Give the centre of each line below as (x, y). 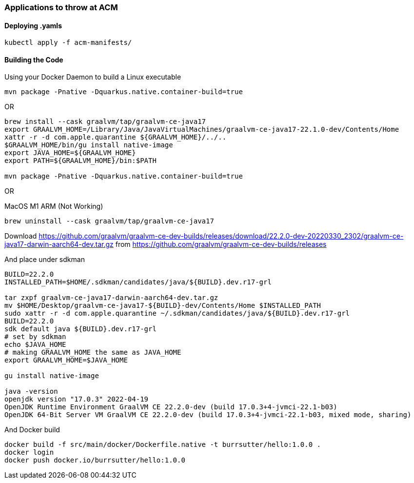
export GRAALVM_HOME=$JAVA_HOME (66, 360)
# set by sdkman (35, 337)
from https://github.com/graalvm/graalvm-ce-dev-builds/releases (221, 244)
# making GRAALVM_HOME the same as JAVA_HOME (93, 352)
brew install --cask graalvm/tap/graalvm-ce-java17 (105, 122)
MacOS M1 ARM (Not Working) (54, 206)
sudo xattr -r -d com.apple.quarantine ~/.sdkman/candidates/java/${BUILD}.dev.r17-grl (177, 313)
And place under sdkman (45, 260)
